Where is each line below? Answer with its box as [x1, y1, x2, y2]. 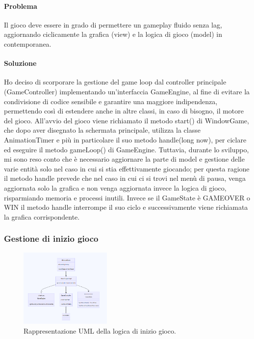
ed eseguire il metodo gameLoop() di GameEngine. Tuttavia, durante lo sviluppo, [4, 144, 249, 154]
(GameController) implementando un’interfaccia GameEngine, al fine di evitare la [4, 86, 250, 96]
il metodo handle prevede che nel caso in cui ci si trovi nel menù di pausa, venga [4, 173, 246, 183]
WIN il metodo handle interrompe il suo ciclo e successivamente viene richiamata [4, 202, 248, 212]
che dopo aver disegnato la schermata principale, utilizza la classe [4, 125, 201, 135]
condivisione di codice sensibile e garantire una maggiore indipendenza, [4, 96, 218, 106]
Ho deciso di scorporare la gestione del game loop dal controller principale [4, 77, 227, 87]
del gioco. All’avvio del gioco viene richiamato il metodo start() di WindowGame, [4, 115, 249, 125]
